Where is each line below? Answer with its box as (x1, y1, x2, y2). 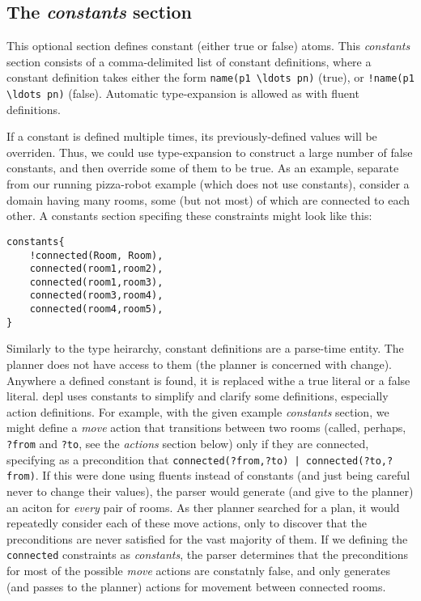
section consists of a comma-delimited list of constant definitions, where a (6, 53, 372, 70)
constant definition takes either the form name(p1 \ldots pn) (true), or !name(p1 (6, 69, 415, 86)
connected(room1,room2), (29, 263, 164, 275)
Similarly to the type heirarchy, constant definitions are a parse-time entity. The (6, 340, 404, 357)
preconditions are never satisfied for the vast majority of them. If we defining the (6, 530, 408, 547)
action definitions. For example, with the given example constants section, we (6, 403, 389, 420)
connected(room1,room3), (29, 276, 164, 288)
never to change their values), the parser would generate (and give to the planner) (6, 482, 414, 499)
